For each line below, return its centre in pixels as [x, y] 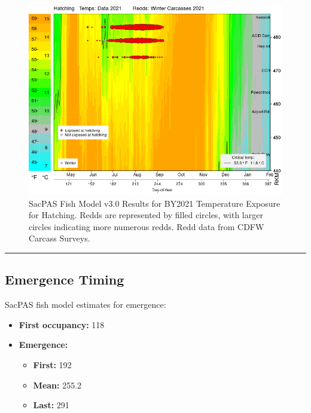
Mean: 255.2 [57, 385]
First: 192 [52, 364]
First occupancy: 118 [62, 324]
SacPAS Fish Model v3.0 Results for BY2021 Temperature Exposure [155, 203]
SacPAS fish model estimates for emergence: [86, 305]
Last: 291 [51, 405]
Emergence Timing [65, 279]
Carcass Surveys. [60, 238]
